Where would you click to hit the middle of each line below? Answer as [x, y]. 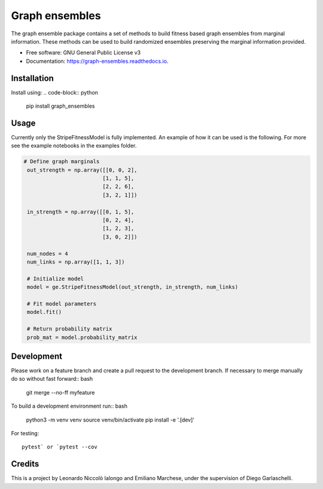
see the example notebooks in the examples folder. [74, 146]
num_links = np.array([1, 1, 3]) [76, 262]
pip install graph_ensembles [60, 106]
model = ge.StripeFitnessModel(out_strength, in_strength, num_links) [133, 287]
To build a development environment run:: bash [69, 406]
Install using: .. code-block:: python [55, 92]
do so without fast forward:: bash [52, 379]
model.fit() [45, 312]
